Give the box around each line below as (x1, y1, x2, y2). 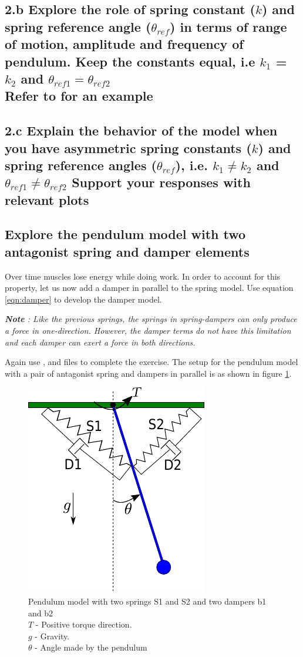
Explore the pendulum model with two (5, 225, 246, 243)
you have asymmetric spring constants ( (5, 138, 252, 157)
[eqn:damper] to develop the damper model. (5, 293, 162, 305)
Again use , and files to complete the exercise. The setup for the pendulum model (5, 356, 298, 368)
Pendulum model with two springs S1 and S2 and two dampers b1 (28, 595, 267, 608)
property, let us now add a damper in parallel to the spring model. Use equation (5, 281, 294, 294)
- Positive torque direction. (35, 618, 132, 631)
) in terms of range (170, 17, 287, 35)
